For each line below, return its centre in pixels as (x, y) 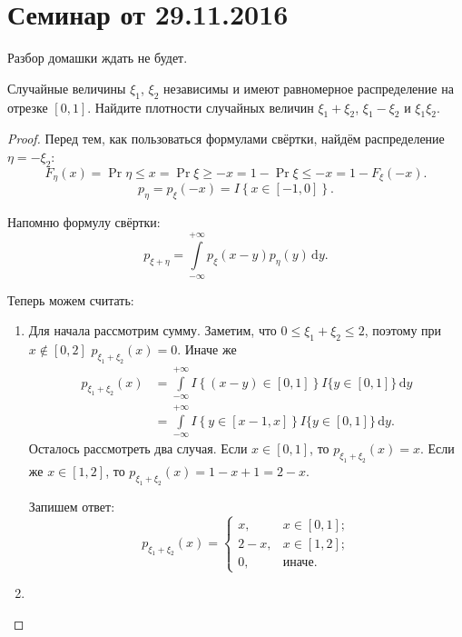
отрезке (28, 107)
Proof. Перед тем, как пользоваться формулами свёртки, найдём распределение (226, 139)
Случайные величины (67, 88)
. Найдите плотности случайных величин (201, 107)
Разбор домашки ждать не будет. (98, 58)
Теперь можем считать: (71, 299)
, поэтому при (403, 330)
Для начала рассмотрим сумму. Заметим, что (152, 330)
